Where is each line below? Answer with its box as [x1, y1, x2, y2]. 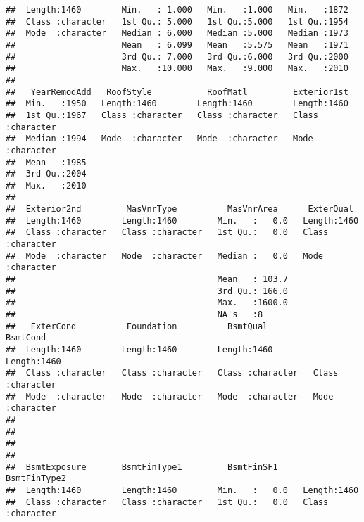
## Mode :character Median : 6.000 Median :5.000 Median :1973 [6, 28, 349, 39]
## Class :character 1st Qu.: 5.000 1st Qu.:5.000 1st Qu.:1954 [6, 16, 349, 27]
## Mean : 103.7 [6, 274, 288, 285]
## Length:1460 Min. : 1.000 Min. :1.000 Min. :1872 [6, 5, 349, 15]
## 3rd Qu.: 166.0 [6, 286, 288, 296]
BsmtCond [6, 333, 46, 343]
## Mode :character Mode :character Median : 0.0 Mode [6, 250, 324, 261]
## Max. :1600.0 [6, 298, 288, 308]
